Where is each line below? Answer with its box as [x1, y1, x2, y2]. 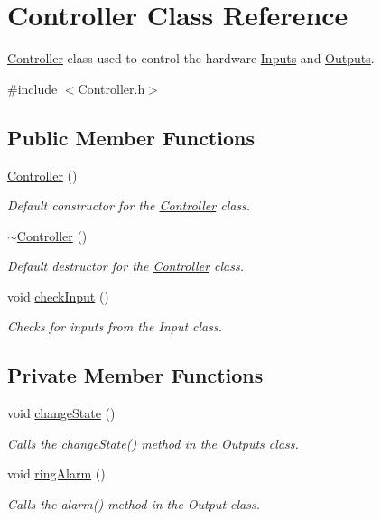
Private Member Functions [7, 361, 264, 389]
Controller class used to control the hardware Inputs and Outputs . [7, 49, 375, 68]
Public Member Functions [7, 123, 255, 151]
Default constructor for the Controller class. [7, 196, 251, 215]
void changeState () [7, 404, 116, 422]
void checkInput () [7, 286, 109, 305]
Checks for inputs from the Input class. [7, 317, 223, 336]
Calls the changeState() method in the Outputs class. [7, 433, 299, 452]
